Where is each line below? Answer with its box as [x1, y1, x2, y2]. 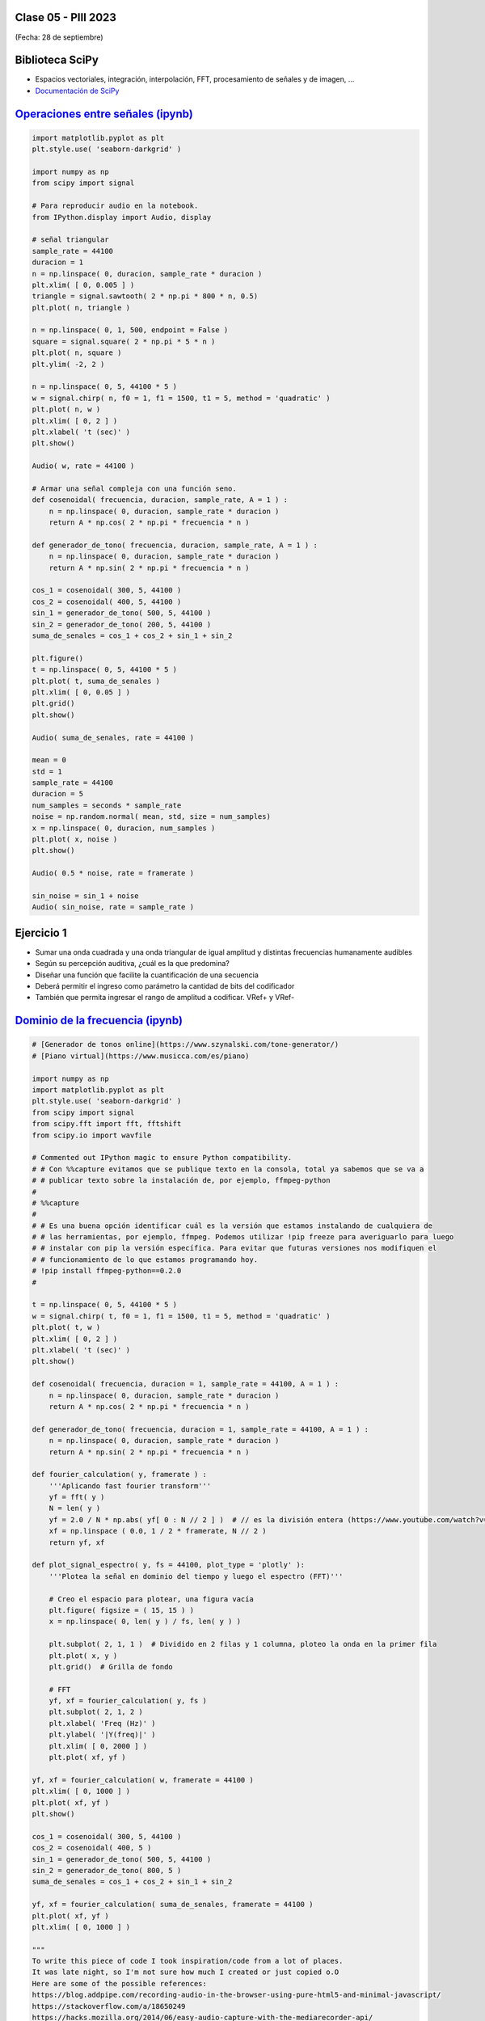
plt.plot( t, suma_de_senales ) [32, 676, 161, 686]
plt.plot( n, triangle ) [32, 303, 131, 312]
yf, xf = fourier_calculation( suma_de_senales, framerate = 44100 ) [32, 1900, 314, 1909]
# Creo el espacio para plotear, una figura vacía [48, 1594, 254, 1604]
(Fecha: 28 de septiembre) [15, 32, 104, 42]
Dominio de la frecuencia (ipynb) [15, 1014, 183, 1027]
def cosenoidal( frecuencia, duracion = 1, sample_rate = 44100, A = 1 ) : [32, 1379, 339, 1389]
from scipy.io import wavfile [32, 1130, 152, 1140]
